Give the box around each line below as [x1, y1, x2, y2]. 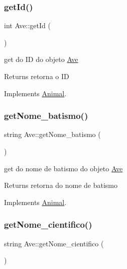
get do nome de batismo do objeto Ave [4, 163, 123, 173]
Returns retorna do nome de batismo [4, 180, 118, 190]
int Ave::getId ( [4, 20, 51, 31]
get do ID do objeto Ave [4, 54, 78, 64]
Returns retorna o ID [4, 71, 69, 81]
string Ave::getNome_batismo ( [4, 129, 101, 140]
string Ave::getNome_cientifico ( [4, 238, 104, 248]
